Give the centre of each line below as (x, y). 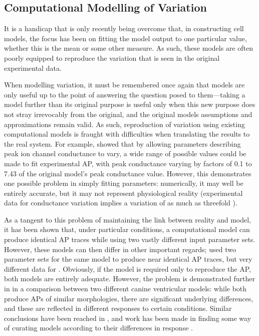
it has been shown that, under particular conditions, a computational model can (127, 229)
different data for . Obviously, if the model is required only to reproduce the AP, (127, 268)
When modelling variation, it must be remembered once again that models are (124, 85)
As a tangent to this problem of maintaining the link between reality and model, (127, 219)
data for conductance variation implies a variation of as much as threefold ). (121, 203)
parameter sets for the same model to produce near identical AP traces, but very (128, 259)
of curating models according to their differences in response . (98, 328)
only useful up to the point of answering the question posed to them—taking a (125, 94)
